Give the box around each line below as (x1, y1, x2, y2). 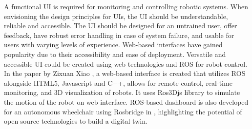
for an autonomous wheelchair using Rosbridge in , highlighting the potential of (4, 106, 242, 116)
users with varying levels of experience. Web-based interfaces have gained (4, 39, 223, 50)
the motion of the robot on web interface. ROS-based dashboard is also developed (4, 96, 249, 107)
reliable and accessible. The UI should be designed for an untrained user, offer (4, 20, 237, 31)
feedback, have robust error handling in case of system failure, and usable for (4, 30, 234, 40)
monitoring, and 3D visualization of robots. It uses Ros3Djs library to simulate (4, 87, 240, 97)
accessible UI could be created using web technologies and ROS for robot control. (4, 58, 248, 69)
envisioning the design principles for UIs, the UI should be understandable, (4, 11, 228, 21)
